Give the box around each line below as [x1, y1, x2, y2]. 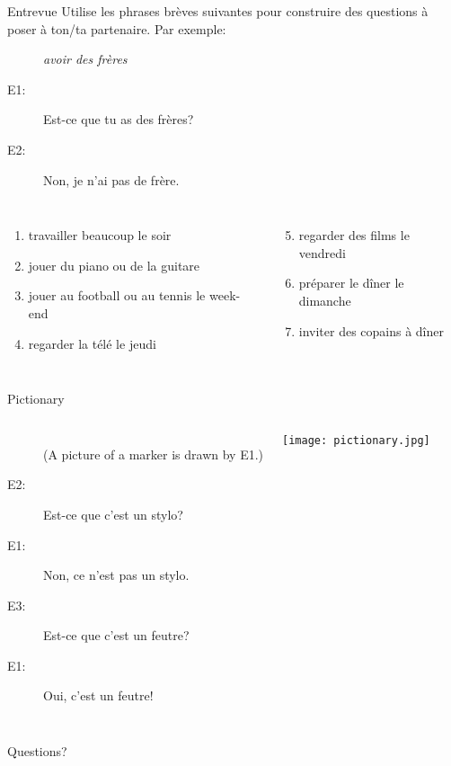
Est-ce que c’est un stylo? [43, 504, 183, 523]
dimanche [298, 290, 351, 309]
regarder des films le [298, 226, 410, 245]
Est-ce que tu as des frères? [43, 110, 194, 129]
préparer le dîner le [298, 273, 404, 292]
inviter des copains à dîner [298, 321, 444, 340]
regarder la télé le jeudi [28, 334, 156, 352]
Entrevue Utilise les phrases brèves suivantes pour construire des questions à [7, 2, 429, 20]
